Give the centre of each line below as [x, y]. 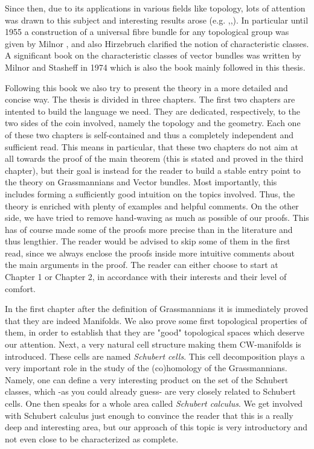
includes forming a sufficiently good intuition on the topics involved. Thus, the [150, 193]
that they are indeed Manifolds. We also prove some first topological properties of [156, 320]
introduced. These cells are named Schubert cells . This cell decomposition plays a [155, 356]
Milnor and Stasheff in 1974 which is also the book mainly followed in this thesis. [155, 67]
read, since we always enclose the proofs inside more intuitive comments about [150, 253]
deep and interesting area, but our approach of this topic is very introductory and [156, 427]
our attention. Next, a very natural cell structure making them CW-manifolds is [153, 344]
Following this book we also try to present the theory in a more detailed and [146, 87]
